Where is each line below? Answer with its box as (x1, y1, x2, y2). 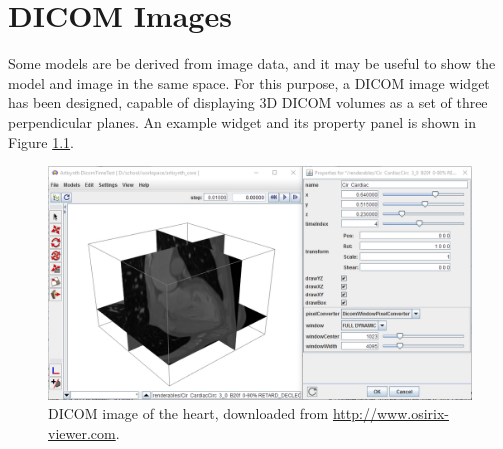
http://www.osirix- (332, 403, 449, 424)
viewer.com (48, 422, 116, 443)
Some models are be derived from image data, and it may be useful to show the (8, 53, 496, 74)
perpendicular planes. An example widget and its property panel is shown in (8, 111, 476, 132)
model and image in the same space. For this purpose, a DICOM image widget (8, 72, 490, 93)
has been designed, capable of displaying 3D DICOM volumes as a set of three (8, 92, 488, 113)
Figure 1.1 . (8, 131, 74, 152)
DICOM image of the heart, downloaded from (48, 403, 329, 424)
